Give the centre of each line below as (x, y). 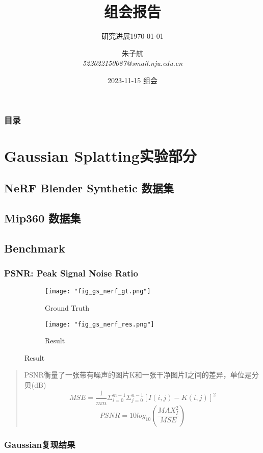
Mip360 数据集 (43, 218)
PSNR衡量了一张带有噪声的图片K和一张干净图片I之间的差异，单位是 (138, 375)
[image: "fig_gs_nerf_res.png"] (100, 324)
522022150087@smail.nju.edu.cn (133, 63)
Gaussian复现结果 (40, 444)
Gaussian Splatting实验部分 (100, 155)
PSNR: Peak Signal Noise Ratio (71, 273)
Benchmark (35, 248)
